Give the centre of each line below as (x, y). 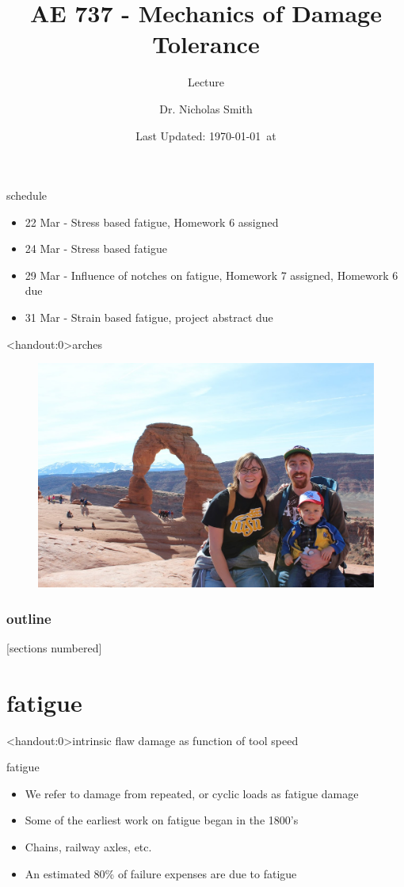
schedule (27, 195)
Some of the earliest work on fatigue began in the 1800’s (162, 820)
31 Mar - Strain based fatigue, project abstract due (149, 317)
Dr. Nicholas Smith (206, 108)
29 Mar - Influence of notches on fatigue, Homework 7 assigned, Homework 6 (212, 275)
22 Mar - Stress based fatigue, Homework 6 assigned (152, 222)
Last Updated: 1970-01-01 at (206, 135)
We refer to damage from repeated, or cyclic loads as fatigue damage (192, 793)
